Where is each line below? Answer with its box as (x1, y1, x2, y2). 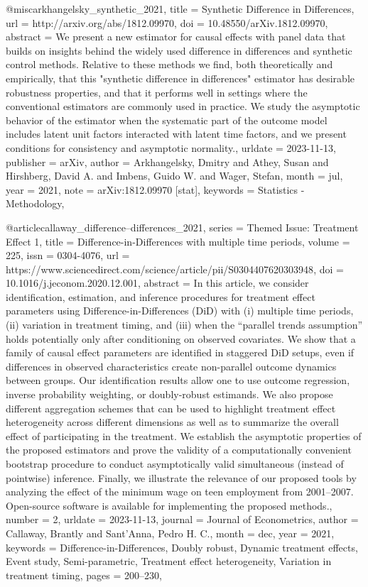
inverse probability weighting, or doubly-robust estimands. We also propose (6, 387, 333, 402)
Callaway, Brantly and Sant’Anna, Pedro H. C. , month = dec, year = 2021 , (6, 525, 335, 540)
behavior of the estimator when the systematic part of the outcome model (6, 112, 328, 127)
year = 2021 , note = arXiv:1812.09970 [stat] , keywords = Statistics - (6, 182, 305, 197)
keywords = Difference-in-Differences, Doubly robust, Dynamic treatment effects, (6, 539, 358, 554)
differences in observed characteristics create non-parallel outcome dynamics (6, 358, 337, 373)
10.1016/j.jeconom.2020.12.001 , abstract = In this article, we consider (6, 275, 309, 290)
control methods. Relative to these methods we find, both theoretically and (6, 57, 333, 72)
